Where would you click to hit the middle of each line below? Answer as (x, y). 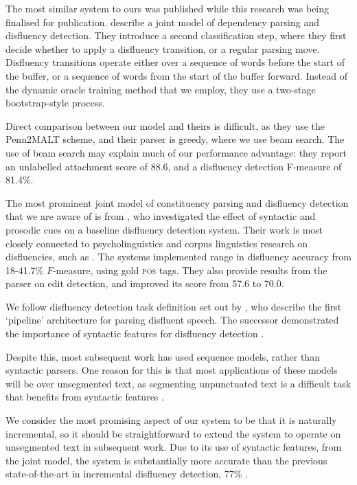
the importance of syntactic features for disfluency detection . (135, 334)
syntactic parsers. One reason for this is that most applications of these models (172, 370)
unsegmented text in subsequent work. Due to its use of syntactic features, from (174, 447)
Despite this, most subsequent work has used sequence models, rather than (163, 356)
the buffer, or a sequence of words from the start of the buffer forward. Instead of (176, 75)
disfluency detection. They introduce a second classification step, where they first (176, 35)
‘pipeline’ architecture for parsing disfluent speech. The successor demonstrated (172, 320)
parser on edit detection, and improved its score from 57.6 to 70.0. (145, 283)
